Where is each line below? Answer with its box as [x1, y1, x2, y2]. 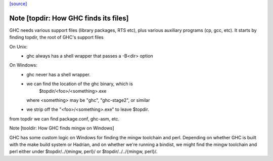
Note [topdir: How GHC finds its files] [9, 14, 129, 22]
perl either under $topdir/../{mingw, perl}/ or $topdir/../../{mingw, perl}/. [9, 148, 158, 154]
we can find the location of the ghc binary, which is [26, 81, 133, 87]
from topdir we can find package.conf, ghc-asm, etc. [9, 115, 120, 122]
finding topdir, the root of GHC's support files [9, 34, 104, 41]
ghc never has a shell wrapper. [26, 71, 91, 77]
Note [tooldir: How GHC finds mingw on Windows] [9, 125, 114, 131]
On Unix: [9, 44, 28, 50]
